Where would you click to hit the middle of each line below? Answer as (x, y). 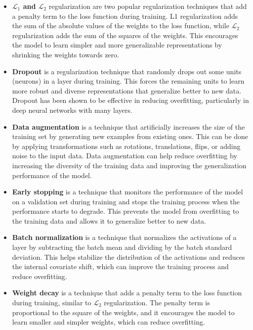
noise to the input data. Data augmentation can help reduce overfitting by (125, 156)
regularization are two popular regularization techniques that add (148, 6)
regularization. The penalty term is (157, 303)
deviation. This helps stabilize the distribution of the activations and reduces (128, 257)
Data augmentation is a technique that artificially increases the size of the (128, 126)
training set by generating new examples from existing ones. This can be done (130, 136)
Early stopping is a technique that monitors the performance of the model (127, 192)
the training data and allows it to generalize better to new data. (109, 220)
